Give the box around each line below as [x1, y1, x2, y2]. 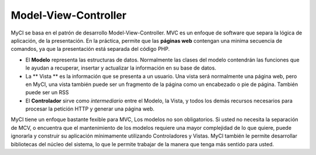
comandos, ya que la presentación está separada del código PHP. [11, 46, 170, 53]
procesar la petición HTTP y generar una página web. [25, 105, 155, 112]
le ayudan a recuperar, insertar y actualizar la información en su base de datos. [25, 64, 217, 71]
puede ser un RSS [25, 89, 69, 96]
